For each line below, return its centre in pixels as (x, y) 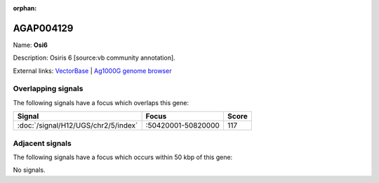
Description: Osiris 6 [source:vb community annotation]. (94, 58)
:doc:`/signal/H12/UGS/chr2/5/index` (78, 126)
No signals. (29, 170)
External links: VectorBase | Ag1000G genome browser (92, 71)
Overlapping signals (48, 89)
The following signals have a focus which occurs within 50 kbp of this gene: (123, 157)
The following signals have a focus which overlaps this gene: (101, 102)
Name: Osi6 (31, 45)
